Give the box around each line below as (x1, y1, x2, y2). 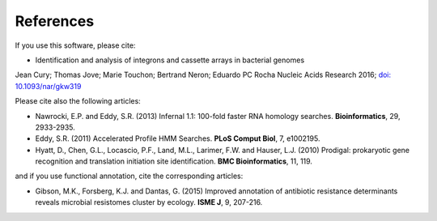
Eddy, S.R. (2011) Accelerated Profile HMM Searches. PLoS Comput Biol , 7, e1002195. (35, 134, 320, 143)
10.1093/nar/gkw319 (15, 81, 82, 91)
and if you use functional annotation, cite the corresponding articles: (15, 171, 244, 181)
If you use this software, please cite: (15, 40, 136, 50)
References (15, 12, 95, 30)
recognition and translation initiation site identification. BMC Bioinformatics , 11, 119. (35, 156, 313, 166)
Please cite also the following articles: (15, 96, 141, 106)
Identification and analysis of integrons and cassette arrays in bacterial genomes (35, 55, 305, 65)
